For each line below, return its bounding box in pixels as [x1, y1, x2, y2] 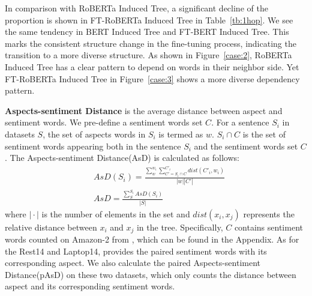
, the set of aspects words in [43, 127, 146, 140]
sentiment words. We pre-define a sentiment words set [5, 116, 203, 128]
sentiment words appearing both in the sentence [5, 139, 181, 152]
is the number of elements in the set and [41, 207, 190, 220]
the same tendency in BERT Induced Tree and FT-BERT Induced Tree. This [5, 25, 289, 38]
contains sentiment [234, 220, 303, 233]
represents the [243, 207, 295, 220]
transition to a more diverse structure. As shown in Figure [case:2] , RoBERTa [5, 49, 292, 61]
